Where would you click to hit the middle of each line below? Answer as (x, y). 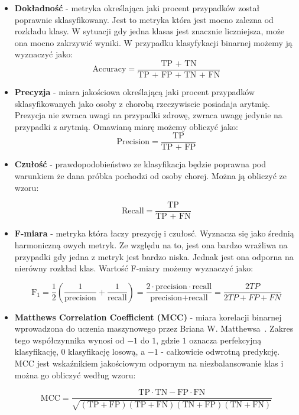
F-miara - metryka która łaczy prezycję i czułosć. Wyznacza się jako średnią (154, 233)
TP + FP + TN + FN (179, 75)
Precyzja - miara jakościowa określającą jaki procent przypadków (135, 92)
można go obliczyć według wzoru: (75, 375)
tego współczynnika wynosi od (69, 340)
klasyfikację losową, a (107, 351)
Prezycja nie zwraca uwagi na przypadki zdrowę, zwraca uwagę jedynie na (148, 115)
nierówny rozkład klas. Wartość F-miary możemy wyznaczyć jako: (134, 268)
